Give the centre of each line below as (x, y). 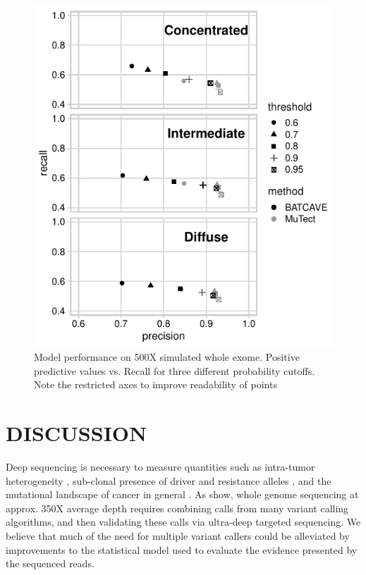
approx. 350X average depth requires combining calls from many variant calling (177, 508)
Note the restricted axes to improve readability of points (155, 384)
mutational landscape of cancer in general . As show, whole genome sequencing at (182, 494)
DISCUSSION (77, 433)
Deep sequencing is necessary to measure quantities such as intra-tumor (160, 467)
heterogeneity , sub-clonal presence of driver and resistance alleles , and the (169, 480)
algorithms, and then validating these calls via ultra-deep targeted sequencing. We (183, 522)
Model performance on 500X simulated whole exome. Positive (167, 357)
